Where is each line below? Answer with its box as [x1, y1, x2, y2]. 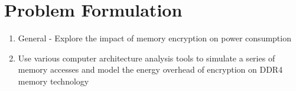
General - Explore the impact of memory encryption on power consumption [18, 32, 291, 44]
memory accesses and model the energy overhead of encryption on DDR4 [18, 63, 283, 76]
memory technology [18, 74, 89, 87]
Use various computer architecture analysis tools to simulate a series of [18, 51, 275, 64]
